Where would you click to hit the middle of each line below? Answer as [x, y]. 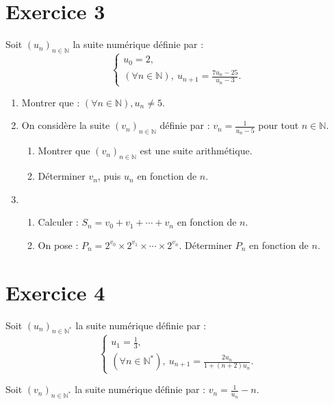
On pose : [58, 245]
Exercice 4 [55, 292]
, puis [109, 176]
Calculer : [58, 222]
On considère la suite [66, 125]
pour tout [279, 125]
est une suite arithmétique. [196, 151]
